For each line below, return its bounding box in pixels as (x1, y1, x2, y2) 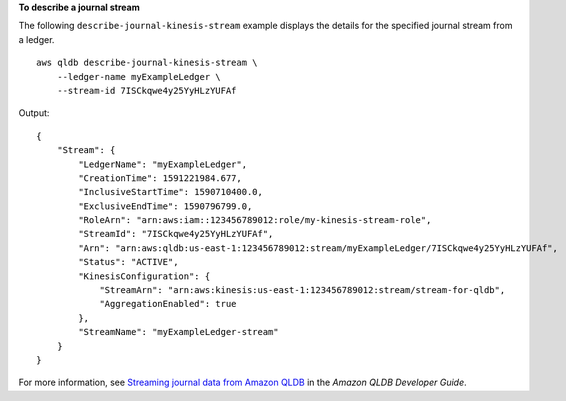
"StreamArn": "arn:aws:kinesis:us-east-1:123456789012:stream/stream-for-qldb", (99, 285, 506, 296)
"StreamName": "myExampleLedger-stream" (78, 326, 279, 338)
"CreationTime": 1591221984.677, (78, 172, 242, 184)
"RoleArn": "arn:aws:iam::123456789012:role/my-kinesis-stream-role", (78, 215, 432, 226)
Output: (18, 107, 50, 119)
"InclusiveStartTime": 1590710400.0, (78, 186, 264, 198)
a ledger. (18, 33, 55, 45)
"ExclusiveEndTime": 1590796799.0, (78, 200, 253, 212)
